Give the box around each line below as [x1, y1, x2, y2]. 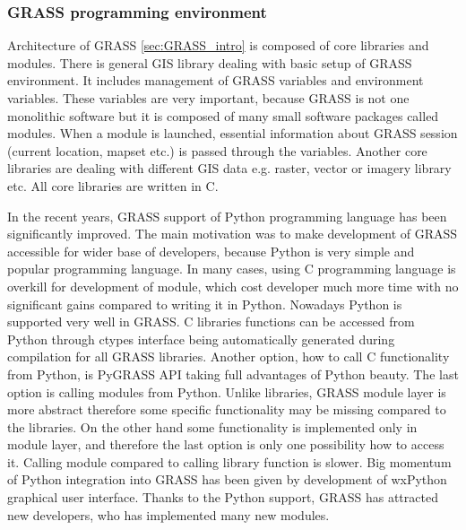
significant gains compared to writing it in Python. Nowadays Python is [7, 294, 402, 313]
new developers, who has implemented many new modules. [7, 505, 330, 524]
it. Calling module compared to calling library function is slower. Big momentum [7, 452, 452, 471]
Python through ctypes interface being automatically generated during [7, 329, 395, 348]
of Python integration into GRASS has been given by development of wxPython [7, 470, 447, 489]
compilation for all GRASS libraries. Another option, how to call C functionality [7, 347, 450, 366]
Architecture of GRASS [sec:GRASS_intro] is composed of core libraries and [7, 36, 429, 55]
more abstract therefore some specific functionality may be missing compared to [7, 400, 446, 419]
